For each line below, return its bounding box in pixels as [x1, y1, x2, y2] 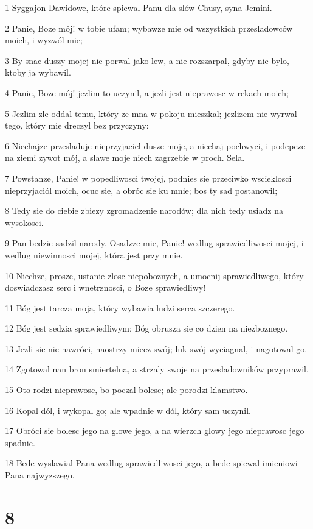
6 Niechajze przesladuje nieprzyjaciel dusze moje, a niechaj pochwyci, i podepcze [5, 139, 306, 152]
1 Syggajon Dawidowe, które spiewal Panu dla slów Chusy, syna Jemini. [5, 1, 272, 13]
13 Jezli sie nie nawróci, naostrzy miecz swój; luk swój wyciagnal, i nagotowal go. [5, 342, 308, 355]
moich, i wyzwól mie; [5, 34, 83, 46]
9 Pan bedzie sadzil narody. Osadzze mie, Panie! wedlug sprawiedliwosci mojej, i [5, 236, 304, 249]
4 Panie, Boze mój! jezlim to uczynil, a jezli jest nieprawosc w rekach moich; [5, 86, 289, 99]
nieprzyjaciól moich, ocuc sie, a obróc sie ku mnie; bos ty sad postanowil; [5, 183, 278, 196]
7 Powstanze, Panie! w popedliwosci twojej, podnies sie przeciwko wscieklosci [5, 171, 292, 184]
